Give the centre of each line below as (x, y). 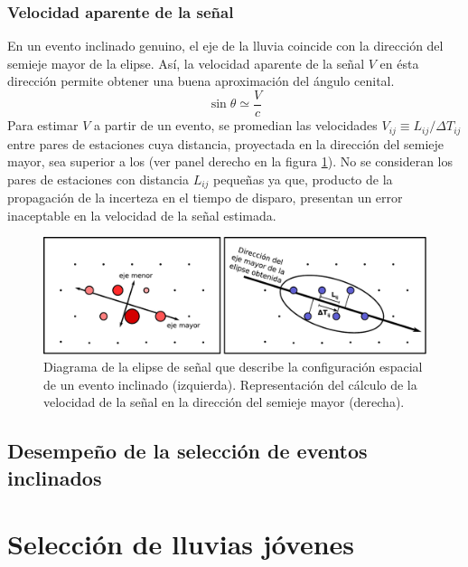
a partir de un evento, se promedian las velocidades (236, 125)
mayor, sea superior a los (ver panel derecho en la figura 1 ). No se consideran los (230, 161)
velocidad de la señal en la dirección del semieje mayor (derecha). (224, 402)
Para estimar (43, 125)
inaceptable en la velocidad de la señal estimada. (142, 215)
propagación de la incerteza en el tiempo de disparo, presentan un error (205, 198)
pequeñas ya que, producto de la (303, 179)
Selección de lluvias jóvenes (181, 544)
